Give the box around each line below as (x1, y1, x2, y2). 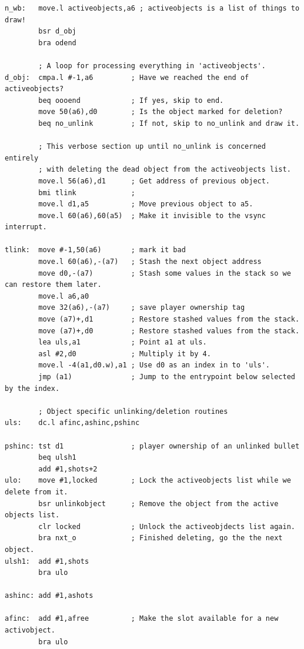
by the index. (5, 384, 60, 393)
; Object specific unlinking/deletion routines (38, 407, 228, 416)
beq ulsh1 (38, 453, 76, 462)
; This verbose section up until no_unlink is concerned (38, 142, 266, 151)
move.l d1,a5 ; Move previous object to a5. (38, 200, 253, 209)
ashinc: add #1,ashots (5, 591, 93, 600)
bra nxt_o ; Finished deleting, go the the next (38, 534, 283, 543)
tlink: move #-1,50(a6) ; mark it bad (5, 246, 186, 255)
